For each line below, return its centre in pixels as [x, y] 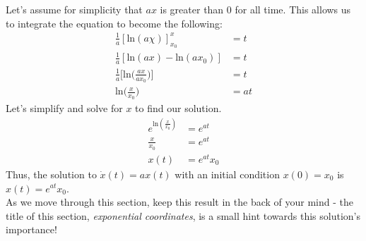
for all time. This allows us [293, 9]
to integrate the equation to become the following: [114, 23]
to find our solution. [178, 108]
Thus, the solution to [51, 174]
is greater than [192, 9]
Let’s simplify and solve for [64, 108]
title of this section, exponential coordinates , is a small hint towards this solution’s [183, 215]
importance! [31, 229]
